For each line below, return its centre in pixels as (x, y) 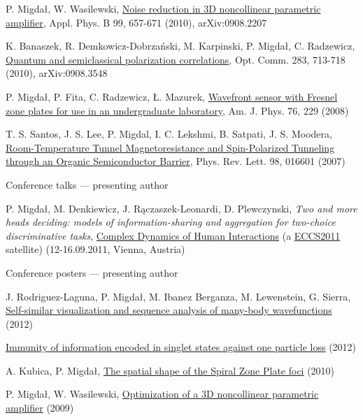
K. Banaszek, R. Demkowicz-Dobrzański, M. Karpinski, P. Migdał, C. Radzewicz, (180, 46)
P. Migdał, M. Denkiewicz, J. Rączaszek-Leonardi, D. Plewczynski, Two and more (181, 208)
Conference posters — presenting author (92, 272)
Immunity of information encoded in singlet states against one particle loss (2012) (181, 347)
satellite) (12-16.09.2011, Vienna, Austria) (95, 249)
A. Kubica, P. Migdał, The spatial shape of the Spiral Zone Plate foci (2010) (170, 370)
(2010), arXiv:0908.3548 (57, 73)
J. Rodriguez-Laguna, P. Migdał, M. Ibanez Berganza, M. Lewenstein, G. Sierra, (178, 296)
